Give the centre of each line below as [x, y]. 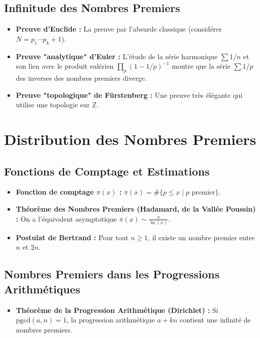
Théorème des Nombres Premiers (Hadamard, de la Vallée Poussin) [136, 208]
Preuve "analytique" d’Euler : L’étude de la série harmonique [117, 56]
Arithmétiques [42, 289]
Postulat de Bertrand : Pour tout [72, 237]
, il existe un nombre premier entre [201, 237]
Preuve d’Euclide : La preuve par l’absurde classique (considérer [119, 29]
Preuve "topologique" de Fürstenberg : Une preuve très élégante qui [129, 95]
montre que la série [201, 66]
